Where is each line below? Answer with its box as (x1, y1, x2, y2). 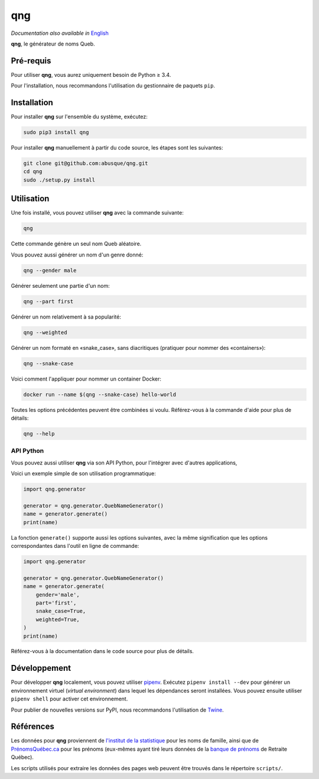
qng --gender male (23, 267, 77, 274)
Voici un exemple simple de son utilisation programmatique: (11, 470, 156, 477)
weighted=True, (35, 616, 80, 623)
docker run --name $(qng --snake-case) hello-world (23, 391, 177, 398)
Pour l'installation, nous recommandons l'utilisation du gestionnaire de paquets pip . (11, 82, 216, 89)
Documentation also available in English (11, 30, 109, 37)
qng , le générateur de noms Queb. (11, 40, 95, 47)
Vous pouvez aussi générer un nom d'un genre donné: (11, 251, 144, 258)
